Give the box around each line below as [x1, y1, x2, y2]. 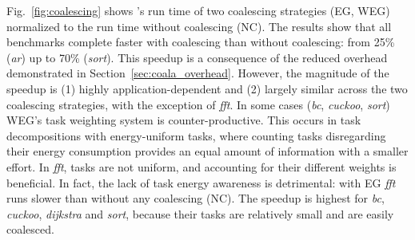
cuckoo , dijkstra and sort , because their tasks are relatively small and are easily [6, 205, 394, 222]
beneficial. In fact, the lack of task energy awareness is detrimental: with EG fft [6, 174, 396, 191]
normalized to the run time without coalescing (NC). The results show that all [6, 18, 392, 34]
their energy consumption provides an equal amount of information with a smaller [6, 143, 409, 159]
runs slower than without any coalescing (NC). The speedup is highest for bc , [6, 190, 385, 207]
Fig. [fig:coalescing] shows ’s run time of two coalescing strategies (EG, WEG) [6, 2, 390, 18]
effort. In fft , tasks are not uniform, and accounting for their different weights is [6, 158, 397, 175]
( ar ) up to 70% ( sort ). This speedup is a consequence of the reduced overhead [6, 49, 388, 65]
